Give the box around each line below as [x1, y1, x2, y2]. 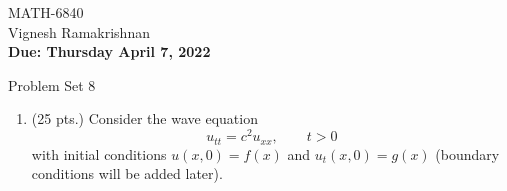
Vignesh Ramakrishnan [8, 21, 150, 42]
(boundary [435, 143, 500, 164]
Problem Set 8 [8, 74, 96, 95]
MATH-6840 [8, 2, 84, 22]
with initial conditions [31, 143, 167, 164]
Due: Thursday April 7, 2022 [8, 41, 211, 62]
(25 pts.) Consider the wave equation [31, 108, 258, 129]
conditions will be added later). [31, 163, 223, 184]
